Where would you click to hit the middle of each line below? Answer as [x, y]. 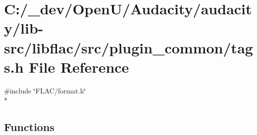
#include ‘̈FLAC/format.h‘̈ [45, 90]
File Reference [79, 67]
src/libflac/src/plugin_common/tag [128, 47]
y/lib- [24, 28]
